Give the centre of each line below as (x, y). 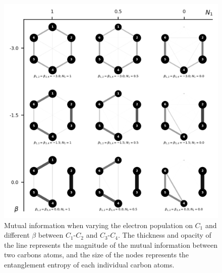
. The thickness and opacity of (164, 235)
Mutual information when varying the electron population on (98, 225)
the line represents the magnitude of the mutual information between (111, 244)
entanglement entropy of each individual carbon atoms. (89, 264)
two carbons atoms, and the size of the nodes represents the (97, 255)
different (17, 235)
